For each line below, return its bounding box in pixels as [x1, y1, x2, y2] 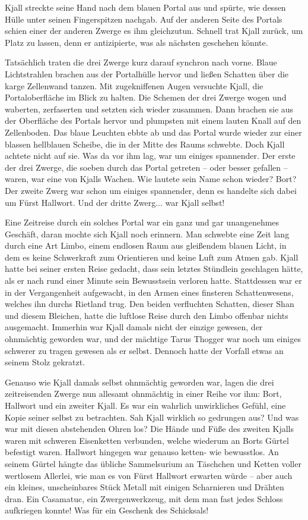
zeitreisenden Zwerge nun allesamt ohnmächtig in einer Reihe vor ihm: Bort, [5, 387, 282, 400]
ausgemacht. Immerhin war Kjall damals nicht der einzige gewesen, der [5, 321, 263, 333]
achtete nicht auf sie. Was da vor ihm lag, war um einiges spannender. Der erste [5, 149, 296, 162]
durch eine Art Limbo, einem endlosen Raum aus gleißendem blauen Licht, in [5, 239, 287, 252]
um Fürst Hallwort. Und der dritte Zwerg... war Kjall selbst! [5, 196, 225, 208]
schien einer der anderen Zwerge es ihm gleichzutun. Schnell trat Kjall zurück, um [5, 24, 303, 37]
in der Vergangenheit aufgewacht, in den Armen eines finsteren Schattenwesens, [5, 286, 294, 298]
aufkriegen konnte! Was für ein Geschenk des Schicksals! [5, 504, 209, 516]
